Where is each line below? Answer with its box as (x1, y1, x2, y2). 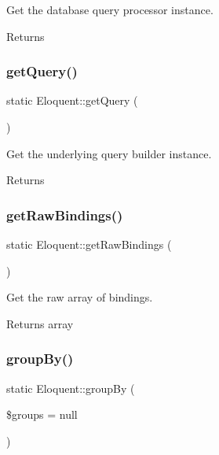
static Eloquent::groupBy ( (6, 379, 135, 396)
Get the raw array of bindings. (6, 289, 153, 305)
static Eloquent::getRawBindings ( (6, 236, 172, 252)
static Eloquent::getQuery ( (6, 92, 138, 109)
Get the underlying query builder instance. (6, 145, 212, 161)
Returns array (6, 315, 74, 331)
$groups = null (6, 406, 78, 423)
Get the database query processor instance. (6, 2, 214, 17)
